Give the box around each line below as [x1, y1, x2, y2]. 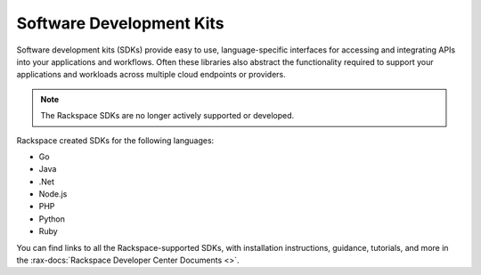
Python [38, 214, 66, 224]
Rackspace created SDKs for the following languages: [16, 134, 215, 146]
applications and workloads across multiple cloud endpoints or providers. [16, 69, 287, 80]
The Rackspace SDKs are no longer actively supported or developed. [40, 110, 294, 121]
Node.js [38, 189, 68, 199]
